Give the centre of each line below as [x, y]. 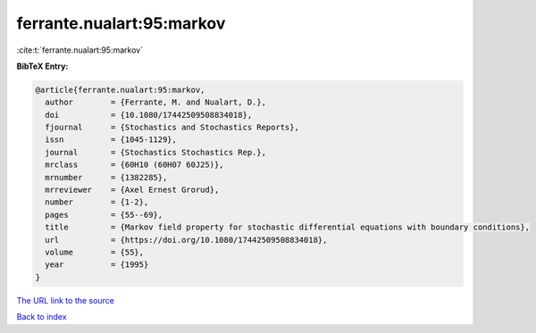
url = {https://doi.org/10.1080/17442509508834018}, [186, 240]
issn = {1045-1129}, [111, 140]
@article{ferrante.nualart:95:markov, [120, 90]
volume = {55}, [95, 252]
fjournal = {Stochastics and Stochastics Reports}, [172, 128]
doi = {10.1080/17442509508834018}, [149, 115]
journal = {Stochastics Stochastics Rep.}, [156, 152]
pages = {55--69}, [104, 215]
